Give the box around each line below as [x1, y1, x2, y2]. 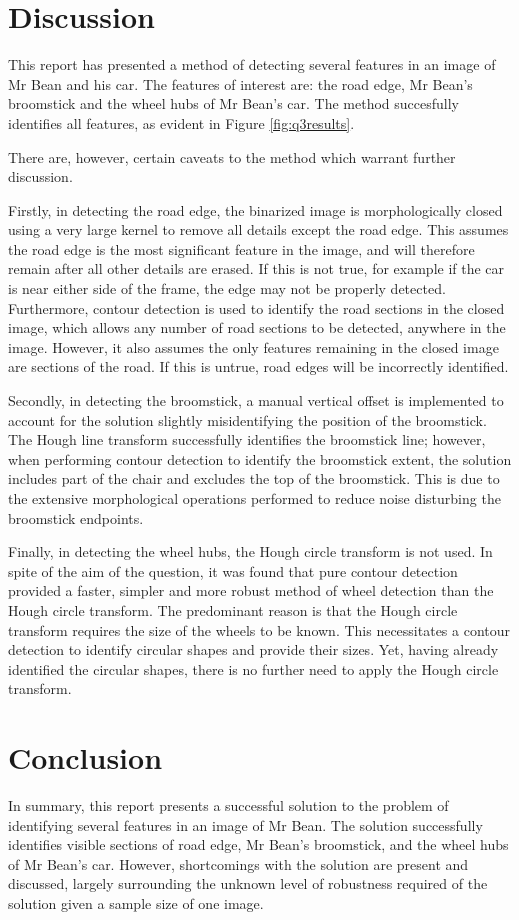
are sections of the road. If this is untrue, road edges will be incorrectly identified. [8, 356, 509, 377]
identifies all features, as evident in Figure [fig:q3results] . [8, 112, 355, 133]
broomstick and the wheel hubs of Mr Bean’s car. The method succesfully [8, 93, 460, 114]
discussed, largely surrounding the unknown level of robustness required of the [8, 873, 488, 894]
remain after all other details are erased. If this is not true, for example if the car [8, 258, 505, 279]
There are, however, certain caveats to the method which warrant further [8, 146, 456, 167]
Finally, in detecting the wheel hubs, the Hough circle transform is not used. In [8, 541, 493, 562]
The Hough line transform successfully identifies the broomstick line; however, [8, 429, 486, 450]
